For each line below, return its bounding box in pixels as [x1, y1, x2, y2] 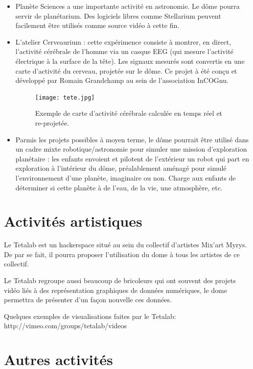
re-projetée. [35, 118, 69, 128]
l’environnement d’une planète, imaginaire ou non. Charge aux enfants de [15, 172, 236, 183]
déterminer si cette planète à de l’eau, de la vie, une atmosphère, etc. [15, 182, 223, 192]
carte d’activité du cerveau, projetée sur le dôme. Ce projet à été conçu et [15, 65, 237, 76]
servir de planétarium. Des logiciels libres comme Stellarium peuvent [15, 10, 221, 21]
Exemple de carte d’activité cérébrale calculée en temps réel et [35, 108, 223, 118]
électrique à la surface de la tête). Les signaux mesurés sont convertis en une [15, 55, 245, 66]
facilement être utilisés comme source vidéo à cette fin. [15, 20, 180, 30]
